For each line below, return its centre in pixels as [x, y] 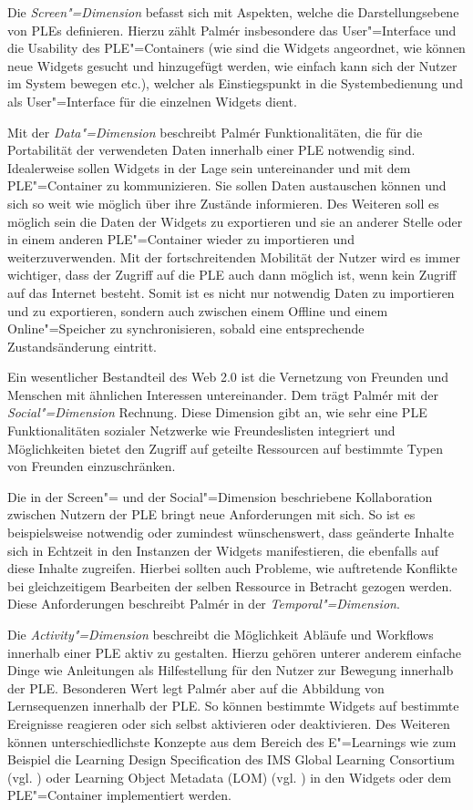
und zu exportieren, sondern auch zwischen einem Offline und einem [198, 310]
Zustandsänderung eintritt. [82, 346]
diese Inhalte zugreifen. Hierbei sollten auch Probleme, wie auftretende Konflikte [232, 568]
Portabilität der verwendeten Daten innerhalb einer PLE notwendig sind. [211, 150]
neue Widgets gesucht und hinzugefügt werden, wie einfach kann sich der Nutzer [232, 65]
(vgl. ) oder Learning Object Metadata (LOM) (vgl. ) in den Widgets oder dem [230, 777]
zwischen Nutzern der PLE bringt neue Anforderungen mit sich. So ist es [211, 514]
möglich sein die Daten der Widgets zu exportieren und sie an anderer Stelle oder [235, 221]
